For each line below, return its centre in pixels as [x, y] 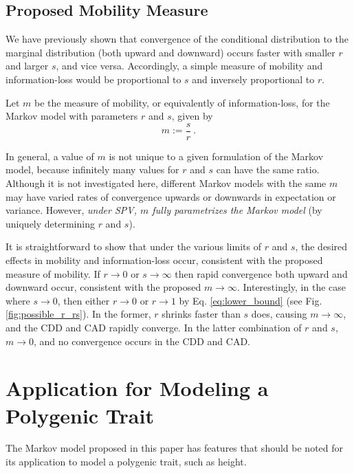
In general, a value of [50, 156]
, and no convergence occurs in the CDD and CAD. [142, 341]
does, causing [279, 314]
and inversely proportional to [253, 79]
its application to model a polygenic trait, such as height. [126, 462]
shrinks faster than [201, 314]
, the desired [321, 246]
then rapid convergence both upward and [261, 273]
